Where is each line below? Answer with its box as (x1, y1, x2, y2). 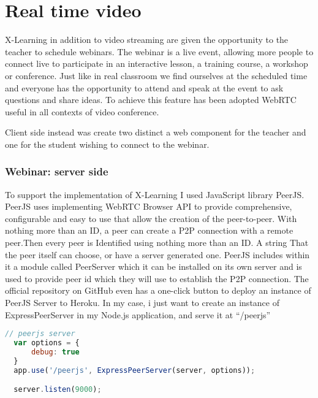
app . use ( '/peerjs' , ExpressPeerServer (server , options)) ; (13, 365, 256, 375)
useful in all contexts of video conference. (5, 105, 159, 118)
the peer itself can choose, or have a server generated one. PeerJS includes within (5, 248, 310, 261)
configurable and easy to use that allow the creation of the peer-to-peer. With (5, 212, 297, 224)
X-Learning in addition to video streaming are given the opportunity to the (5, 33, 289, 46)
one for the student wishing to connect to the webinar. (5, 137, 210, 150)
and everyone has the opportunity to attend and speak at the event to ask (5, 81, 284, 94)
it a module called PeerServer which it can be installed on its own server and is (5, 260, 302, 273)
